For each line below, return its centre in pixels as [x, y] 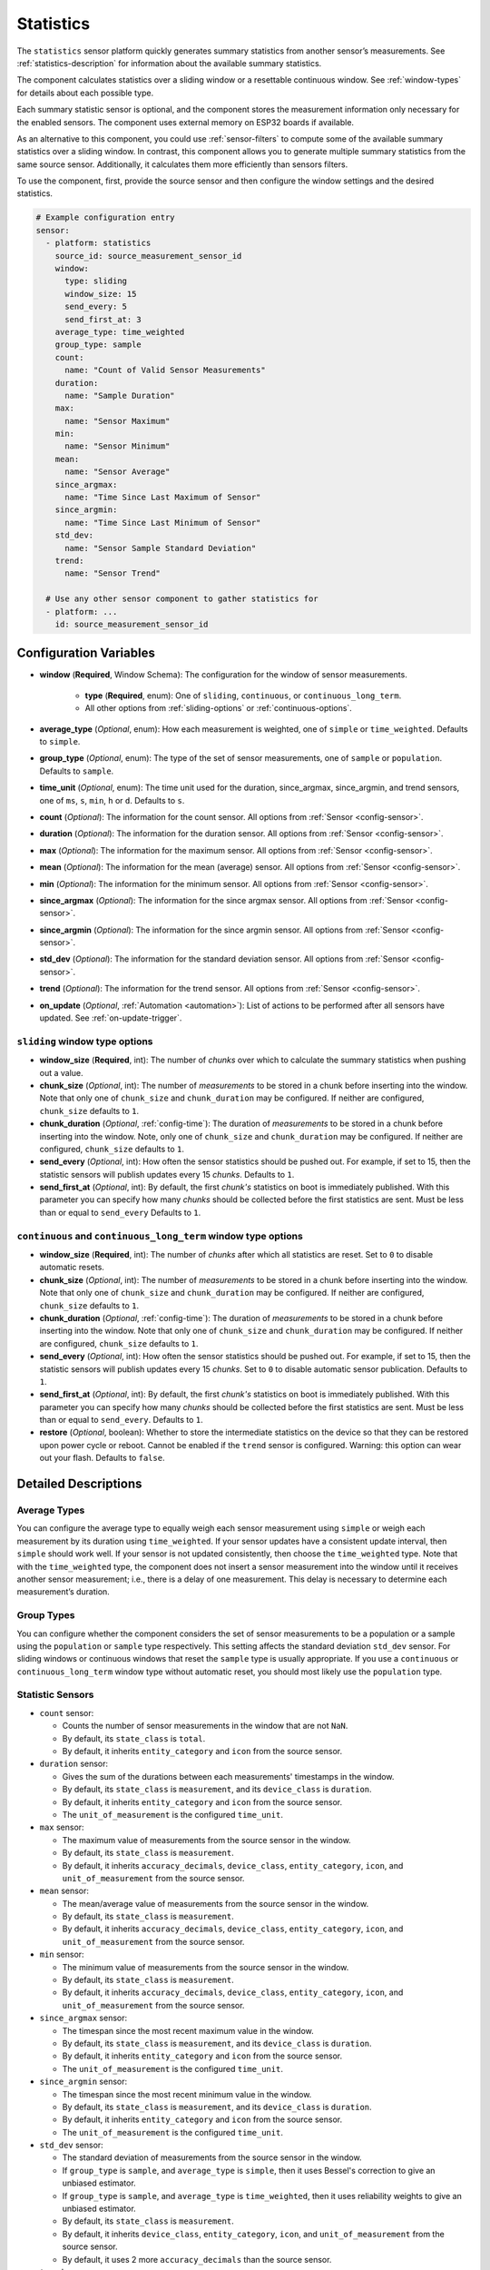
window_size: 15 [101, 294]
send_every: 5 [96, 307]
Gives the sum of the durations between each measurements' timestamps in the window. [228, 1776]
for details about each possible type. [85, 93]
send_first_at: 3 [103, 319]
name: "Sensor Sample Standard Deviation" [161, 548]
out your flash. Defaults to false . [102, 1458]
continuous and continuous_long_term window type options [160, 1236]
